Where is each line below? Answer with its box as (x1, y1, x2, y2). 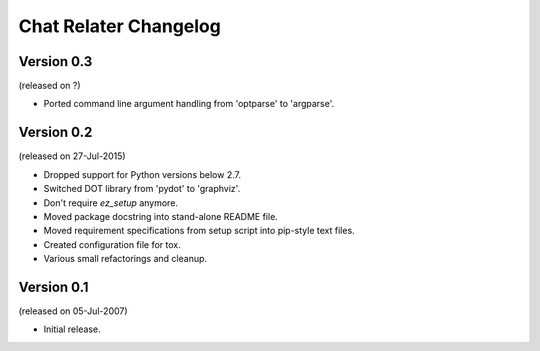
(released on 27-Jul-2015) (18, 150, 126, 162)
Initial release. (43, 323, 101, 335)
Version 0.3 (18, 53, 93, 70)
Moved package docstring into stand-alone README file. (43, 210, 279, 222)
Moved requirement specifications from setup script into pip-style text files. (43, 225, 355, 237)
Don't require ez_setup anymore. (43, 196, 179, 209)
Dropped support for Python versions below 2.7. (43, 168, 242, 180)
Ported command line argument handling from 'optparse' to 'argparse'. (43, 98, 335, 110)
